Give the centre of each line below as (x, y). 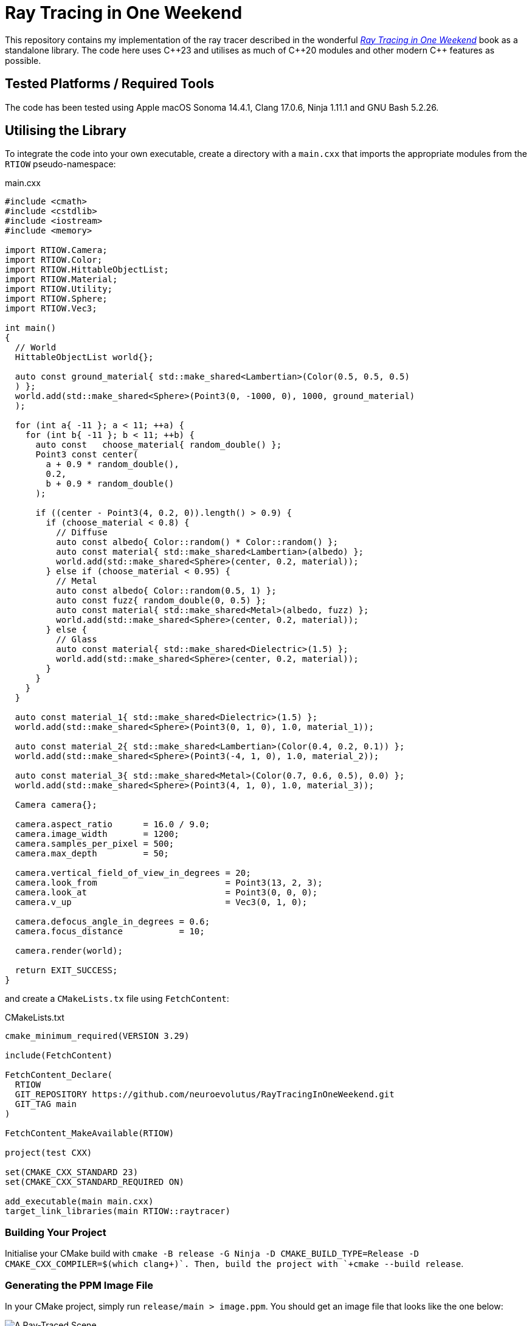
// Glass (77, 640)
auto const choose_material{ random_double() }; (159, 445)
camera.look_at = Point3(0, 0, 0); (166, 893)
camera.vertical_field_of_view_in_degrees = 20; (133, 873)
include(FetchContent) (59, 1056)
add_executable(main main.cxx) (79, 1202)
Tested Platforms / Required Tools (110, 84)
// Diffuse (82, 533)
